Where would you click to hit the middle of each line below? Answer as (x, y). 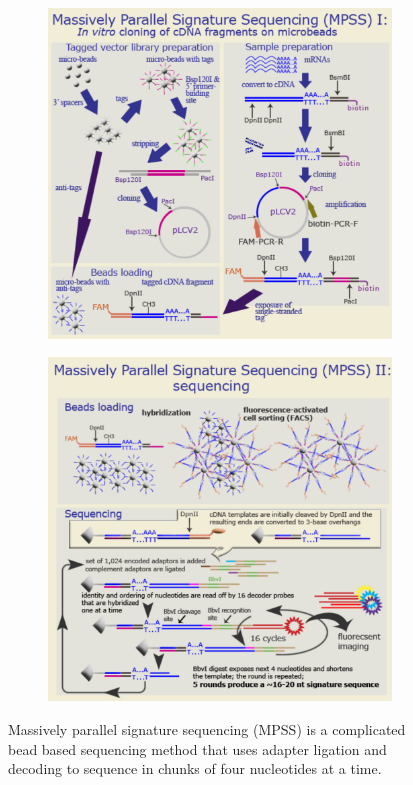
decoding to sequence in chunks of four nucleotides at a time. (195, 768)
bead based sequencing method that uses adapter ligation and (197, 748)
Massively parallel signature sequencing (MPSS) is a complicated (207, 729)
